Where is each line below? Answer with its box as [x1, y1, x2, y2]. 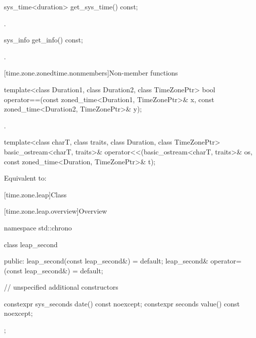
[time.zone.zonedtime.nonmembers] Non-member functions [4, 68, 178, 78]
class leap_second [4, 239, 58, 249]
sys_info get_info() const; [4, 35, 83, 45]
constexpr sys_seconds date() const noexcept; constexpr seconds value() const [4, 298, 240, 308]
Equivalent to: [4, 173, 47, 183]
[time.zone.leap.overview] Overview [4, 206, 107, 216]
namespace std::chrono [4, 222, 72, 232]
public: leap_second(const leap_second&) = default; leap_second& [4, 256, 209, 266]
